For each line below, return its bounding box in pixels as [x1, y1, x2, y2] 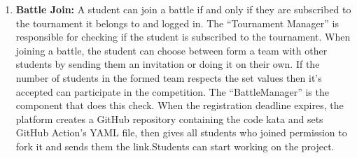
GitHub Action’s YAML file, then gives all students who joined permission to [15, 125, 347, 140]
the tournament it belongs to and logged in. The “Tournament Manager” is [15, 15, 339, 30]
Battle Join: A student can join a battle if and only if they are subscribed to [15, 2, 351, 16]
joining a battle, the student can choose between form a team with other [15, 43, 328, 57]
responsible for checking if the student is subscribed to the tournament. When [15, 29, 351, 44]
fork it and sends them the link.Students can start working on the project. [15, 138, 335, 153]
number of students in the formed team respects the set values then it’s [15, 70, 322, 85]
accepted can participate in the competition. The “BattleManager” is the [15, 84, 329, 99]
